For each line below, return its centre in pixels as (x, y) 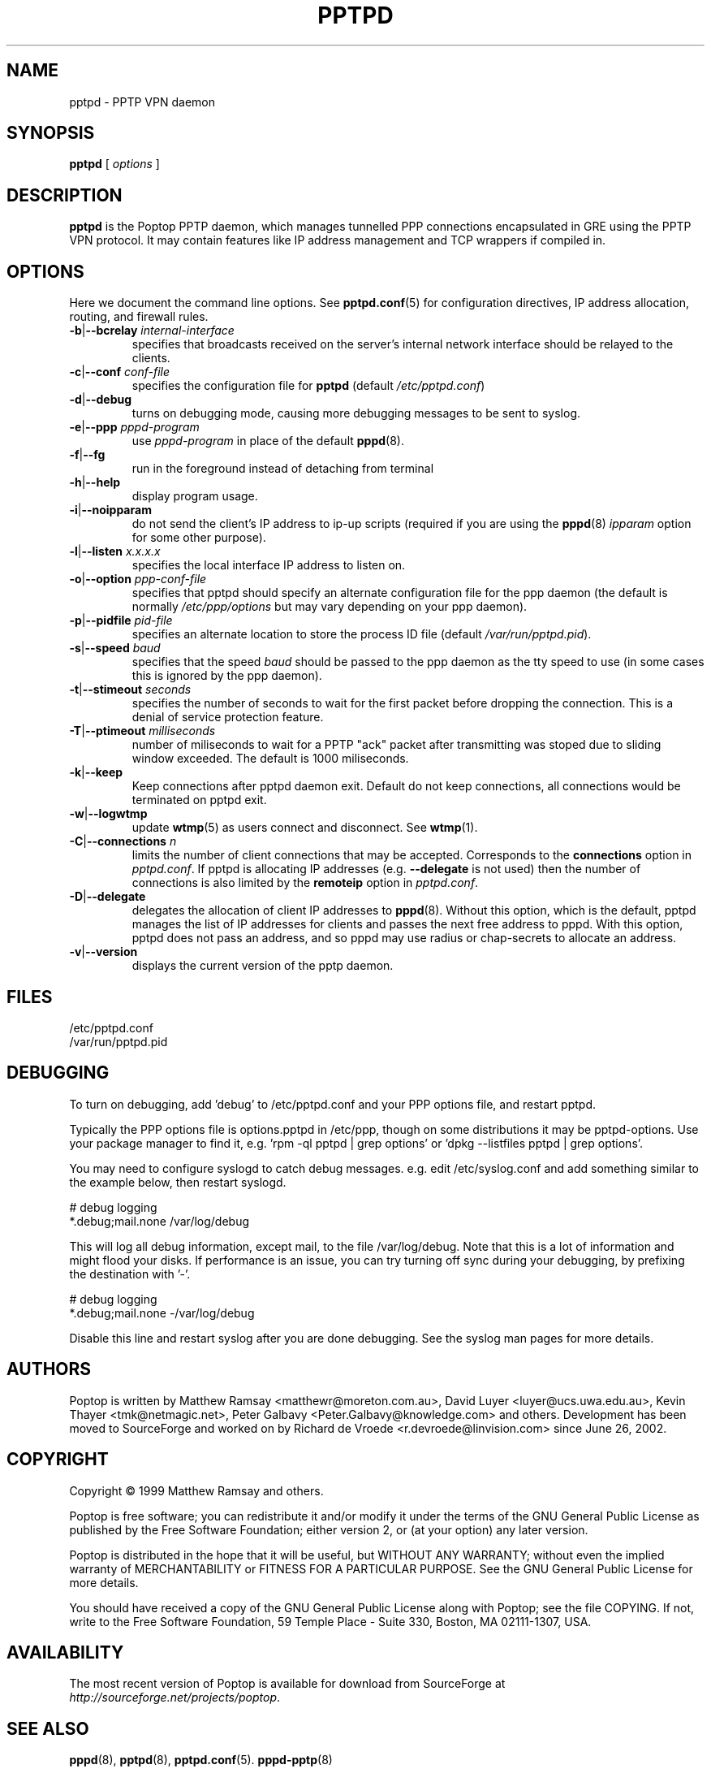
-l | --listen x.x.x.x (115, 551)
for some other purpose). (199, 538)
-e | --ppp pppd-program (134, 427)
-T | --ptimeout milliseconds (142, 731)
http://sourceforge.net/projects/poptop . (175, 1698)
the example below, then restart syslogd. (178, 1182)
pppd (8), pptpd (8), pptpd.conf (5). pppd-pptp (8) (201, 1760)
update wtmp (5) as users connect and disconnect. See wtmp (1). (305, 828)
